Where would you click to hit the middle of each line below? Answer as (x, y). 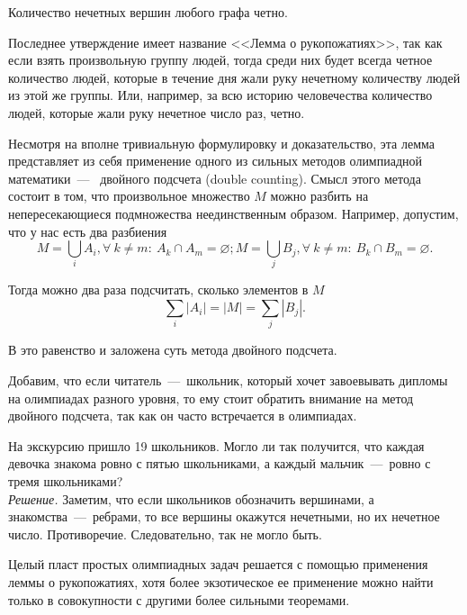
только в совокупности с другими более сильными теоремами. (179, 599)
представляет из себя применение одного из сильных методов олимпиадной (216, 161)
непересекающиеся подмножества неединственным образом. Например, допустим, (233, 213)
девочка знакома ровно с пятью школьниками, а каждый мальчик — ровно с (220, 463)
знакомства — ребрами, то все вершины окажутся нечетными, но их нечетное (224, 516)
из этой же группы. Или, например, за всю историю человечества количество (220, 95)
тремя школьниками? (66, 480)
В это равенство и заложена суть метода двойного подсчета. (173, 350)
